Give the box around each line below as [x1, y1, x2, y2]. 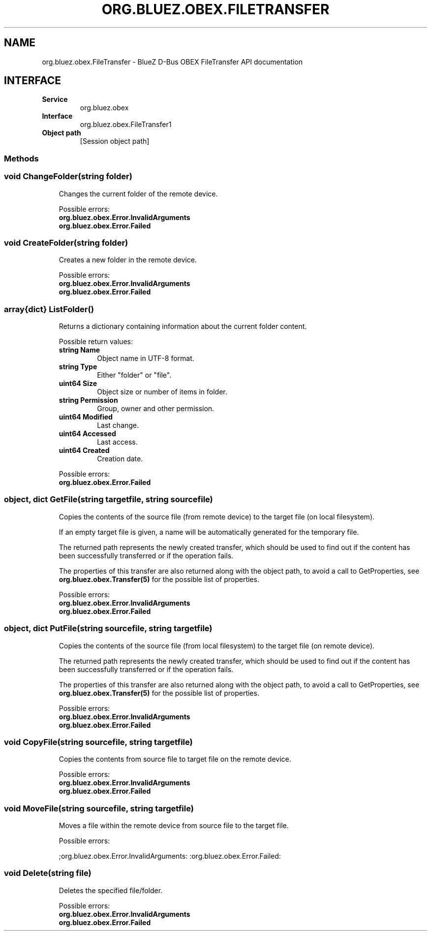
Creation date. [97, 454, 143, 463]
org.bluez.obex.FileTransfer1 [80, 120, 172, 129]
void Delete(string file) [4, 868, 92, 878]
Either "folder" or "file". [97, 371, 172, 380]
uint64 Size [59, 379, 97, 388]
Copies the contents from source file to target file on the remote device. [59, 755, 291, 764]
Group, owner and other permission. [97, 404, 215, 413]
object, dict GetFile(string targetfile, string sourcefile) [4, 494, 213, 505]
